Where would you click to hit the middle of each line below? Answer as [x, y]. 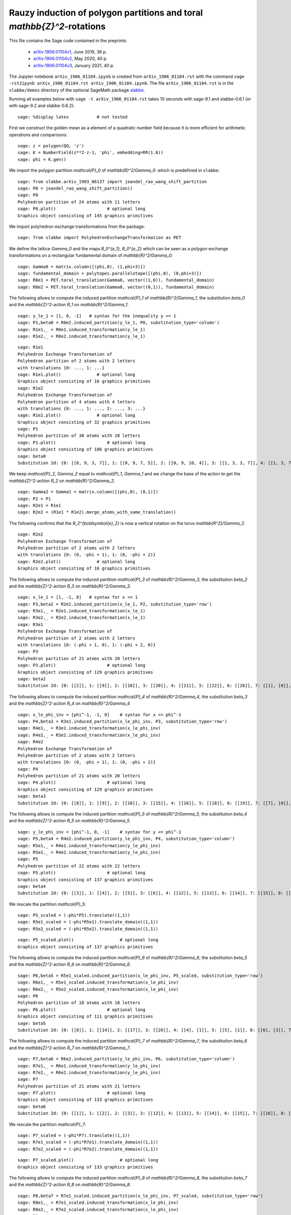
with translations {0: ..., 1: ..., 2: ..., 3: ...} [81, 408]
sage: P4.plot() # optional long [81, 783]
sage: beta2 [32, 679]
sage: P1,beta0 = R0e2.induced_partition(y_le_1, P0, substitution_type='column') [119, 323]
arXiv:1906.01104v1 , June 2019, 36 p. [70, 52]
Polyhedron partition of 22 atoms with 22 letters [79, 866]
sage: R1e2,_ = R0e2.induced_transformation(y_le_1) [81, 336]
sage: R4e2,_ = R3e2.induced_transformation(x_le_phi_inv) [89, 735]
